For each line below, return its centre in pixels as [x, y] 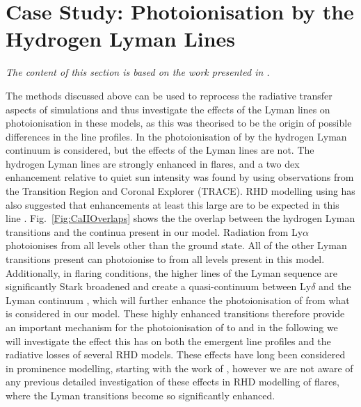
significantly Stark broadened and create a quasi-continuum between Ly [159, 286]
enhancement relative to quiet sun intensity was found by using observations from [180, 177]
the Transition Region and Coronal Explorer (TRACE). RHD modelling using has [180, 191]
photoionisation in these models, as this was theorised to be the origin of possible [179, 123]
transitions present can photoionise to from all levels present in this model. [165, 259]
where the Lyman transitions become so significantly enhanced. [141, 395]
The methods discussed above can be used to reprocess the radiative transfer [169, 95]
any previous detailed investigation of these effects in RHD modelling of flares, [173, 382]
